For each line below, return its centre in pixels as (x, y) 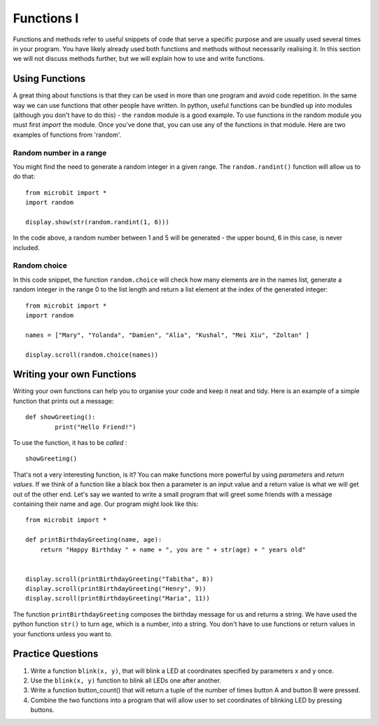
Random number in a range (60, 153)
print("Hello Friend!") (96, 427)
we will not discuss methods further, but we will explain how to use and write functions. (139, 59)
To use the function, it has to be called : (70, 443)
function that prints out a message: (63, 401)
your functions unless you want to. (63, 633)
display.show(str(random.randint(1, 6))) (97, 222)
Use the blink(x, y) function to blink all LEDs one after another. (126, 680)
